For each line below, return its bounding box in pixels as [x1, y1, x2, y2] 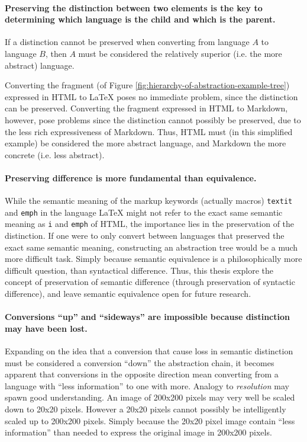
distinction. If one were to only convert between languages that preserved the [5, 229, 285, 242]
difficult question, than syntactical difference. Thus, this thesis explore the [5, 264, 273, 276]
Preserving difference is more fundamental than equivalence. [5, 171, 257, 184]
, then [45, 47, 67, 59]
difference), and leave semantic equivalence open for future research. [5, 287, 251, 300]
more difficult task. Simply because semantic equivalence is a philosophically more [5, 252, 302, 265]
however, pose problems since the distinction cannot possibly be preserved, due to [5, 113, 301, 126]
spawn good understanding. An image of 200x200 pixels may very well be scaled [5, 391, 295, 403]
